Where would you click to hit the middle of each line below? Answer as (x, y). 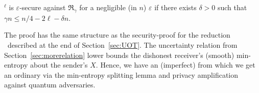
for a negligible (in (108, 7)
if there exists (175, 7)
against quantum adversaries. (50, 85)
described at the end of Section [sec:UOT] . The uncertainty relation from (122, 44)
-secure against (43, 7)
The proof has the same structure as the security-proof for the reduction (117, 35)
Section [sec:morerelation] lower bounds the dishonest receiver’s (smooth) (119, 55)
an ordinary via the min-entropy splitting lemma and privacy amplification (121, 74)
